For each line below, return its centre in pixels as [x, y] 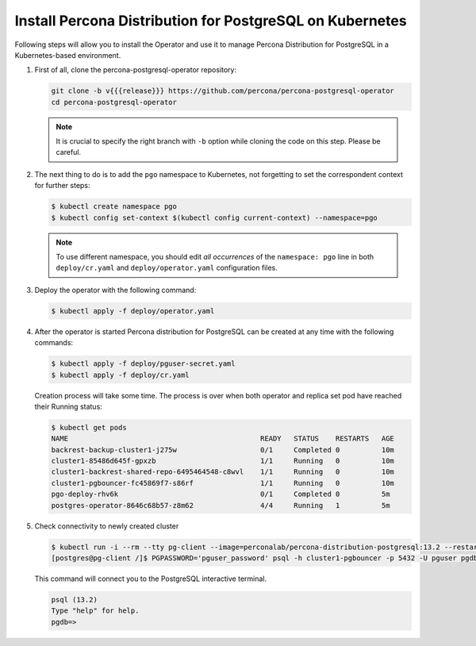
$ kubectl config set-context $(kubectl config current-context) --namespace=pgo [215, 217]
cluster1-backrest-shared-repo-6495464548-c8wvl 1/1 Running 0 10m [223, 472]
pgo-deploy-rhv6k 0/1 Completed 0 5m [221, 494]
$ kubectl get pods [89, 427]
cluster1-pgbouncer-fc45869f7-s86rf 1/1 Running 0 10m [223, 483]
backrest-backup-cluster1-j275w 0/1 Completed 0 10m [223, 450]
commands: [54, 343]
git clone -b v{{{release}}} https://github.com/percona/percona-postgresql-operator [223, 91]
